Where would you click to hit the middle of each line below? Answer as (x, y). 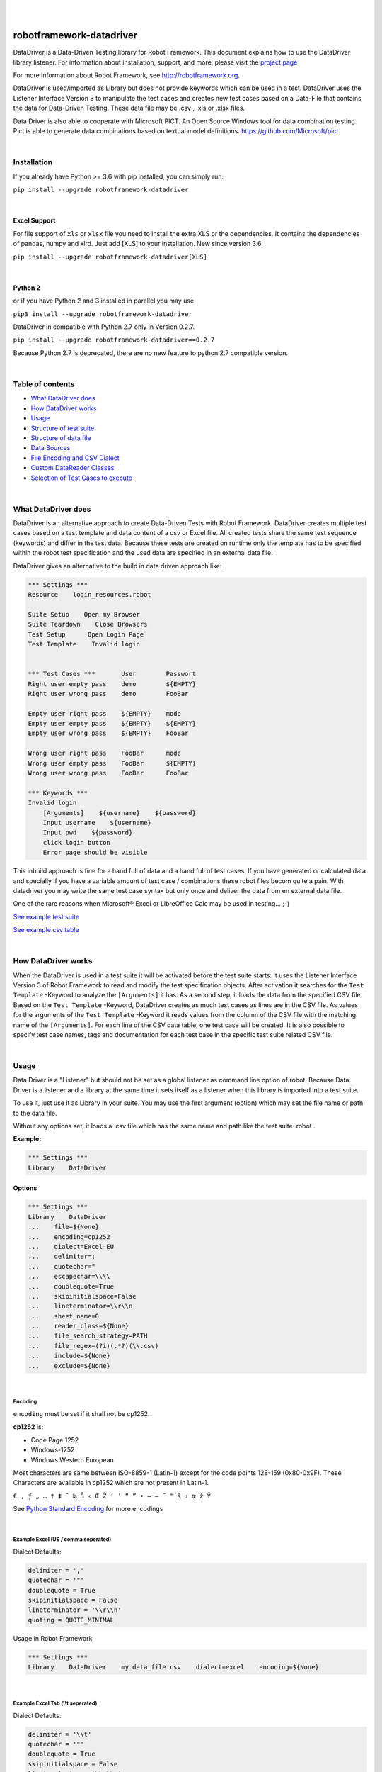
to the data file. (35, 1113)
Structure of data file (61, 438)
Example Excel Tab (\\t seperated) (55, 1703)
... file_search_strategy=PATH (88, 1336)
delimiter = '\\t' (60, 1734)
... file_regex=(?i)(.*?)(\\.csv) (93, 1346)
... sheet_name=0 (63, 1316)
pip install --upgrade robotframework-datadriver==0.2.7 (114, 340)
